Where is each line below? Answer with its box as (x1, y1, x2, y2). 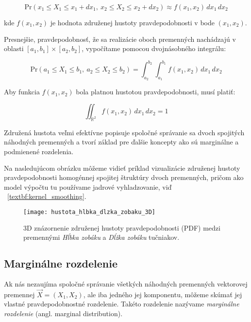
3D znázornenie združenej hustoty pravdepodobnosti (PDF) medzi (23, 222, 220, 233)
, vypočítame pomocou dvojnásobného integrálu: (82, 43, 226, 54)
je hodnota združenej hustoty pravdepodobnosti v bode (50, 18, 215, 27)
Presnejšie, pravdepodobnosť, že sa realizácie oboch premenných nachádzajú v (4, 34, 236, 44)
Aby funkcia (4, 87, 40, 97)
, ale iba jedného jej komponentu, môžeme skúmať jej (83, 289, 242, 299)
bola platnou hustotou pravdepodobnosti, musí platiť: (76, 87, 235, 97)
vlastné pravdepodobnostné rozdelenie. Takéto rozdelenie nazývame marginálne (4, 299, 239, 309)
